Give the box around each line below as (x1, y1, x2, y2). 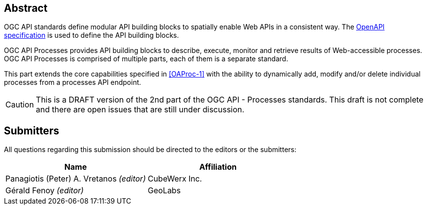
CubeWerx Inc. (147, 174, 202, 184)
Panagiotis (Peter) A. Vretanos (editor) (5, 174, 146, 184)
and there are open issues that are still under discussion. (36, 104, 244, 115)
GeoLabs (147, 185, 181, 196)
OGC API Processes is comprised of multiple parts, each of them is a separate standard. (4, 54, 288, 63)
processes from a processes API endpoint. (4, 78, 142, 87)
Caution (5, 100, 34, 110)
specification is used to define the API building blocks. (4, 31, 179, 40)
